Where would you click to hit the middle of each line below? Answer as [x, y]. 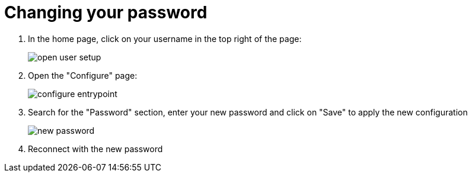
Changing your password [106, 12]
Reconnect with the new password [95, 149]
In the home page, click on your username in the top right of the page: [165, 38]
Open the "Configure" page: [83, 75]
